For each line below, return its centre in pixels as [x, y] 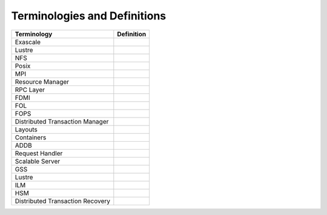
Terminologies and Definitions [89, 16]
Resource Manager [42, 82]
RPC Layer [30, 90]
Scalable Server [38, 161]
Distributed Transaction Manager [62, 121]
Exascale [28, 42]
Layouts [26, 129]
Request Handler [39, 153]
